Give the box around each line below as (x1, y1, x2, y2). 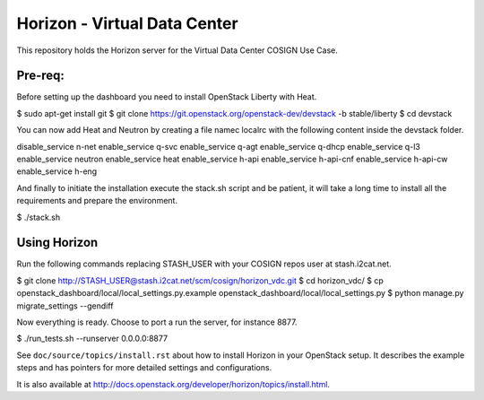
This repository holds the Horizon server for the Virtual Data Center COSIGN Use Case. (16, 45, 338, 56)
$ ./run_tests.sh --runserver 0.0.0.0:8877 (16, 333, 169, 344)
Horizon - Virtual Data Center (16, 13, 238, 33)
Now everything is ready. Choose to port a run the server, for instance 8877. (16, 317, 298, 327)
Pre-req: (16, 68, 65, 83)
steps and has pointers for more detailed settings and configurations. (16, 362, 272, 373)
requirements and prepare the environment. (16, 196, 178, 206)
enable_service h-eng (16, 166, 98, 177)
